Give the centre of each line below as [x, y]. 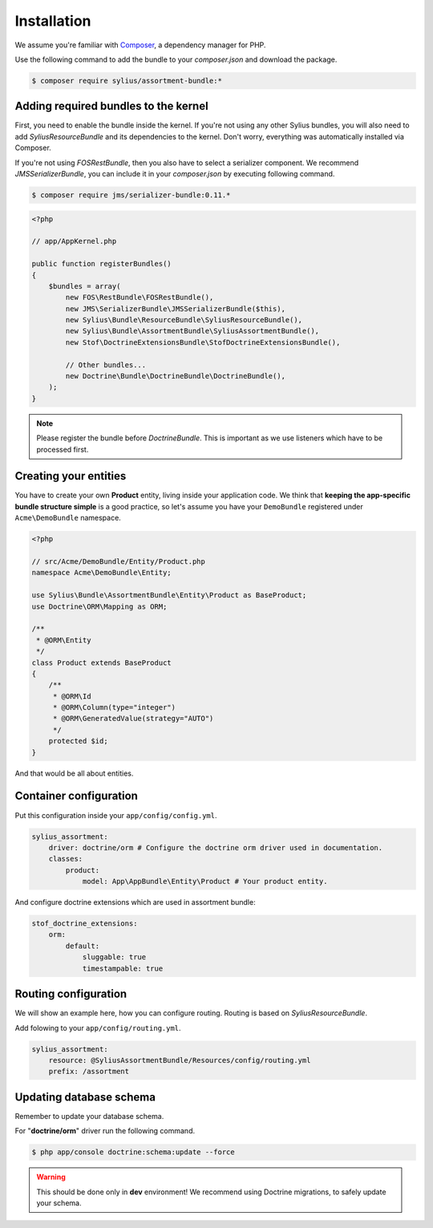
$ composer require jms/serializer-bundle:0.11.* [131, 195]
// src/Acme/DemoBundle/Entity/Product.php [119, 562]
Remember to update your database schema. [89, 1116]
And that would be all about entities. [74, 773]
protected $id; [78, 741]
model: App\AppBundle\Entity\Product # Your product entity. [205, 881]
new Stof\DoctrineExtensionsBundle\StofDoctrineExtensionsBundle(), [203, 342]
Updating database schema [85, 1097]
